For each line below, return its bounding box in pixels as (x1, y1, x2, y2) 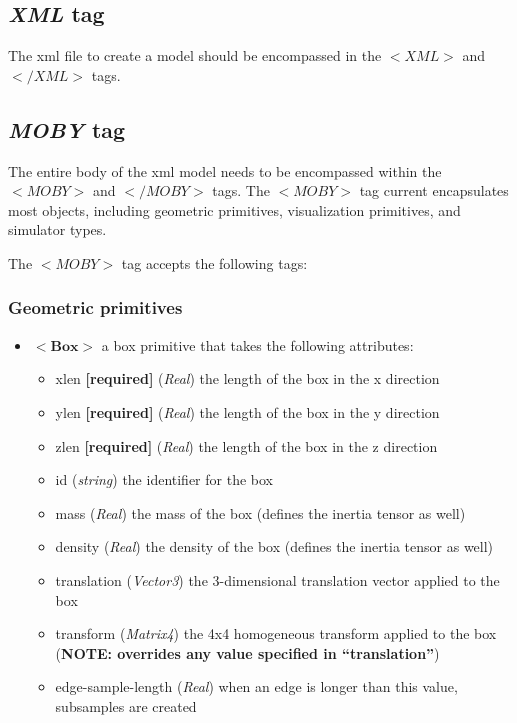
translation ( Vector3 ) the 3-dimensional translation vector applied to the (55, 569, 500, 590)
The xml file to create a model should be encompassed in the (8, 45, 382, 66)
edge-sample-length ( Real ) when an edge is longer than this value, (55, 676, 458, 697)
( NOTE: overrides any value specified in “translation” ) (55, 642, 440, 663)
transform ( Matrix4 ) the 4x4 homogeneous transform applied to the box (55, 623, 497, 644)
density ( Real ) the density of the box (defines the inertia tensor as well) (55, 536, 494, 557)
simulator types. (8, 219, 107, 240)
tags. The (212, 180, 270, 201)
